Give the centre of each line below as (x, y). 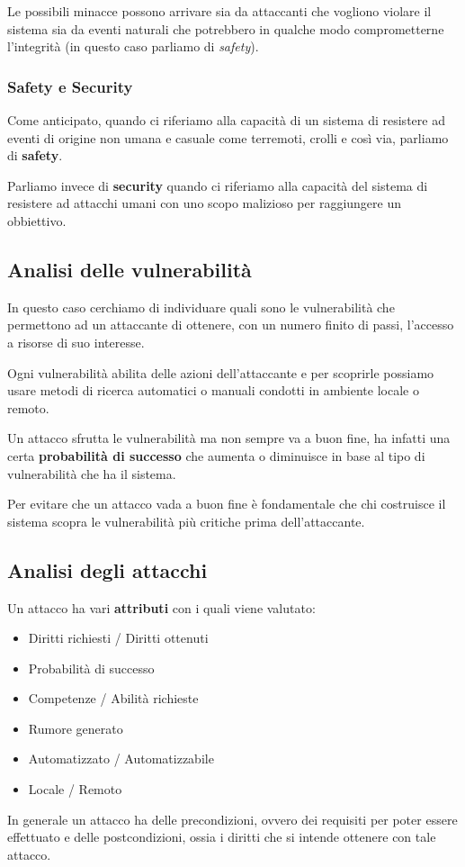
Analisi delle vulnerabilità (130, 269)
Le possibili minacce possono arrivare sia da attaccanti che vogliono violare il (219, 11)
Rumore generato (76, 728)
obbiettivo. (37, 220)
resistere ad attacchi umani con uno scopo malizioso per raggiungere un (204, 203)
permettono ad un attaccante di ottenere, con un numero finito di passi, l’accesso (231, 325)
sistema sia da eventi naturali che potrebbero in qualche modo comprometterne (226, 28)
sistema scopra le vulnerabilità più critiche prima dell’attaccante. (186, 521)
